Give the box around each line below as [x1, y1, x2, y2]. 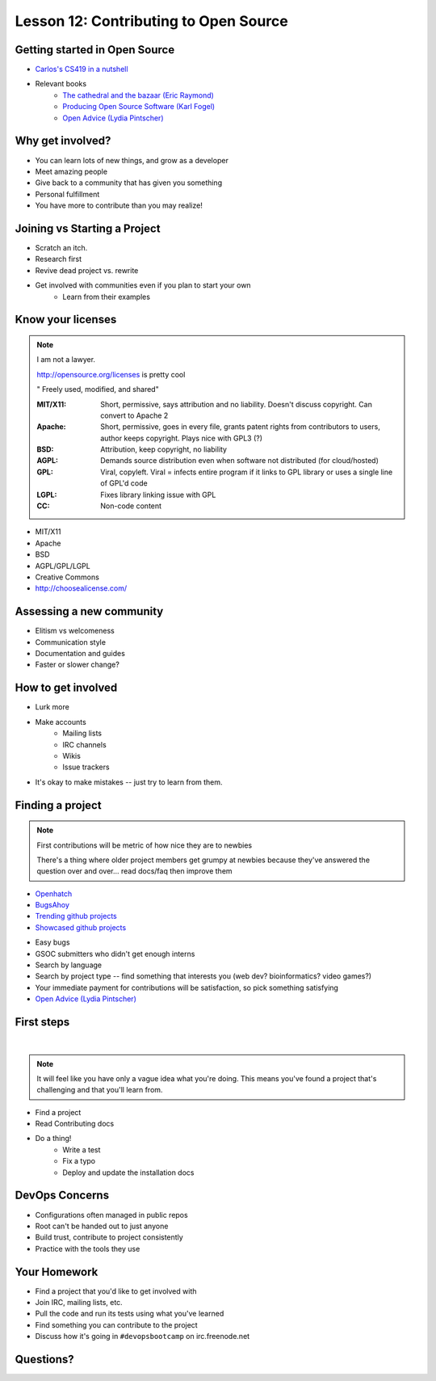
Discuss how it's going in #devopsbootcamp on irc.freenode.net [35, 1332, 250, 1341]
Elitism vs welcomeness [35, 626, 115, 636]
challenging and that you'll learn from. [36, 1085, 163, 1095]
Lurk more [35, 702, 70, 712]
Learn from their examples [62, 292, 151, 301]
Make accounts [35, 717, 86, 726]
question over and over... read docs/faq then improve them [36, 866, 233, 876]
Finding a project [15, 798, 102, 812]
